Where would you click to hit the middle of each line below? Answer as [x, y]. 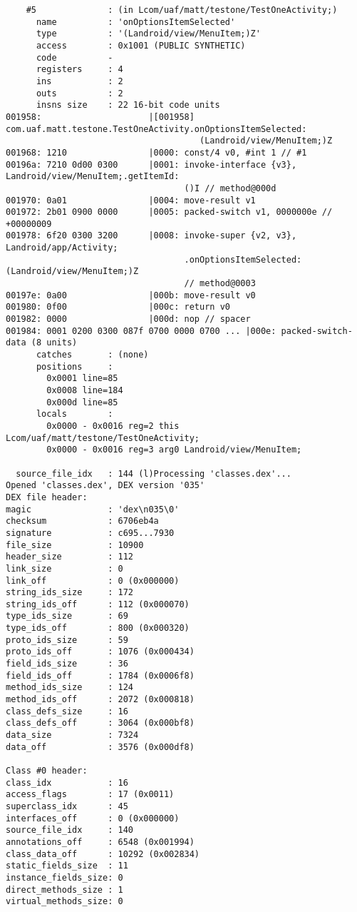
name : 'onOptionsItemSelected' [136, 22]
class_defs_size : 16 [67, 711]
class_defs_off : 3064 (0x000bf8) [100, 723]
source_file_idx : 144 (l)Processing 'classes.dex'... [154, 473]
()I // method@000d [230, 188]
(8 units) [54, 343]
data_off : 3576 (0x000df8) [100, 747]
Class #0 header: [47, 771]
